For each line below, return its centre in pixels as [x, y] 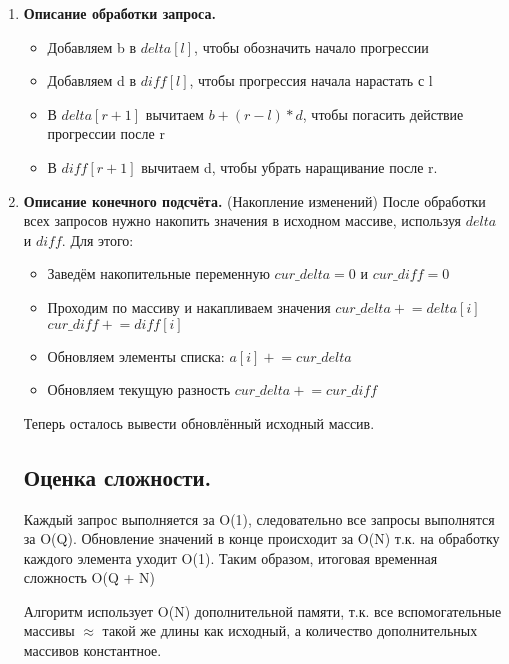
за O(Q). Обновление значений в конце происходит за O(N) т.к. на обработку [261, 538]
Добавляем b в [92, 46]
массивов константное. [92, 650]
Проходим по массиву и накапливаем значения [189, 306]
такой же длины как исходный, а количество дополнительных [290, 630]
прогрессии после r [106, 133]
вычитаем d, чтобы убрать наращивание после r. [289, 166]
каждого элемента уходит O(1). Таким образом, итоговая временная [230, 557]
